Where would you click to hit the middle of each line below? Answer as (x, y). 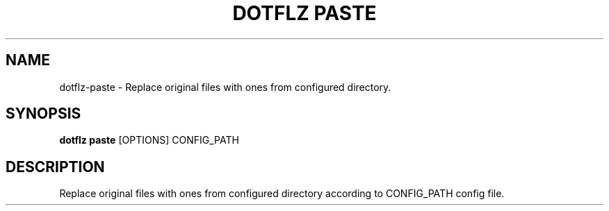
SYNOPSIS (43, 114)
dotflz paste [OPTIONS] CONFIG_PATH (149, 140)
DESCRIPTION (55, 167)
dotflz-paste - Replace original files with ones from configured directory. (225, 87)
